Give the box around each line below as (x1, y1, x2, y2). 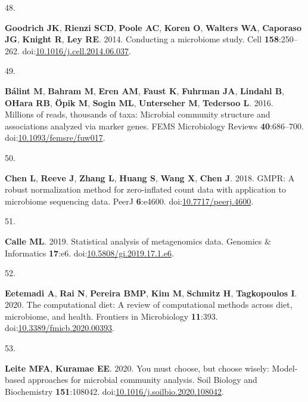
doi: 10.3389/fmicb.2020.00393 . (5, 321, 114, 334)
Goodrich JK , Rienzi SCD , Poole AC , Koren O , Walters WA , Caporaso (5, 21, 301, 33)
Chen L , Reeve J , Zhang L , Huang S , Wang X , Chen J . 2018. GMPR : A (5, 171, 295, 184)
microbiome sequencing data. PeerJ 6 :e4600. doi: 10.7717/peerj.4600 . (5, 194, 254, 207)
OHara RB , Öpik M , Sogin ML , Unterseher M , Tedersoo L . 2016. (5, 96, 273, 109)
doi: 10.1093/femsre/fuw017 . (5, 131, 105, 144)
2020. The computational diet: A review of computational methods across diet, (5, 298, 293, 311)
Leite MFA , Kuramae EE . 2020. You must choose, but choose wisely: (5, 361, 269, 374)
